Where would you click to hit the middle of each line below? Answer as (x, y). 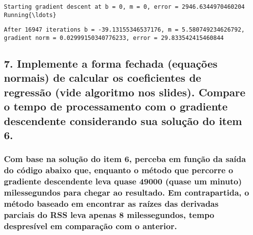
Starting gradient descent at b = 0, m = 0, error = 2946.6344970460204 (124, 7)
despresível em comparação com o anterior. (90, 226)
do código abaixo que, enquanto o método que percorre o (119, 170)
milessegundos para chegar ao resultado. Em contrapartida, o (126, 192)
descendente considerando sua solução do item (123, 120)
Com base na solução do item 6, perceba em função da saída (125, 159)
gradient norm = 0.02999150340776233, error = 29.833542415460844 (114, 38)
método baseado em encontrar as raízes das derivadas (111, 203)
